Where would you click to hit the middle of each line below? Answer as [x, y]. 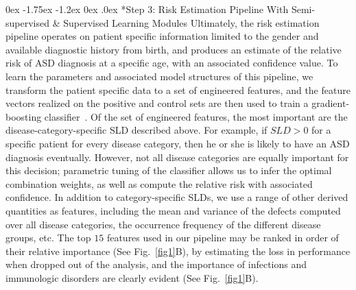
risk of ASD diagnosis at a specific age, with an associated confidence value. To [172, 63]
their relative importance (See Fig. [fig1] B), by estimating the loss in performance [178, 251]
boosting [24, 116]
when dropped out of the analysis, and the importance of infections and [156, 264]
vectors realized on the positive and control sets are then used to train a [157, 103]
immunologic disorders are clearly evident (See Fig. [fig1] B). [132, 277]
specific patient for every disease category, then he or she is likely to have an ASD [178, 143]
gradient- [331, 103]
